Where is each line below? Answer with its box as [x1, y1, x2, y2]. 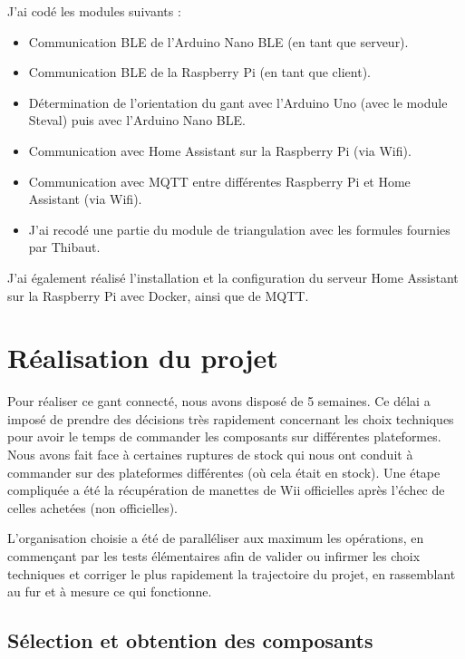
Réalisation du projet [7, 339, 278, 376]
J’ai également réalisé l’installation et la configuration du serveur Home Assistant [7, 267, 459, 286]
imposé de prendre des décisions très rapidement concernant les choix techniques [7, 409, 454, 428]
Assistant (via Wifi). [28, 189, 142, 208]
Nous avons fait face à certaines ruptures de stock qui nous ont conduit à [7, 445, 413, 464]
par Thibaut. [28, 237, 101, 257]
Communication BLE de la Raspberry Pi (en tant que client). [28, 63, 371, 82]
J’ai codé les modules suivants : [7, 2, 181, 20]
